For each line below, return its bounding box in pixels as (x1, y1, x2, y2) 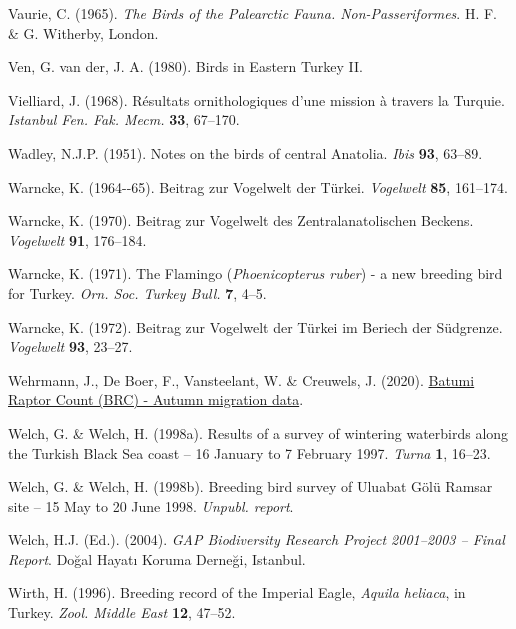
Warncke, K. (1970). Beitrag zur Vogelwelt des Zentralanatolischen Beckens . (8, 210, 474, 231)
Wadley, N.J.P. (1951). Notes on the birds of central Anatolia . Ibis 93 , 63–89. (8, 142, 483, 163)
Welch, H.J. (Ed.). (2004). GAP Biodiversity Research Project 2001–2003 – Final (8, 529, 505, 550)
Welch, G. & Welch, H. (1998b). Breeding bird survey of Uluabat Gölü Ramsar (8, 476, 493, 497)
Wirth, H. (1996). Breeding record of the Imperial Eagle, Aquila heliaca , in (8, 582, 466, 603)
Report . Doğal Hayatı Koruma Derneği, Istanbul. (8, 548, 306, 569)
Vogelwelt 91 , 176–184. (8, 229, 147, 250)
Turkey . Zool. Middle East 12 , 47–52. (8, 602, 236, 623)
